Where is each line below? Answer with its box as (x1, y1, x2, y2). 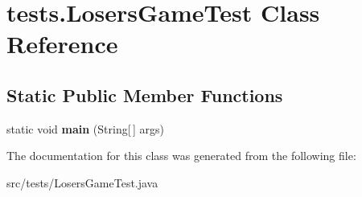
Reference (6, 27, 118, 60)
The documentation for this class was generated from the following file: (6, 147, 356, 164)
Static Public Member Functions (6, 82, 283, 107)
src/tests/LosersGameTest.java (6, 174, 158, 191)
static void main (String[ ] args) (6, 120, 164, 137)
